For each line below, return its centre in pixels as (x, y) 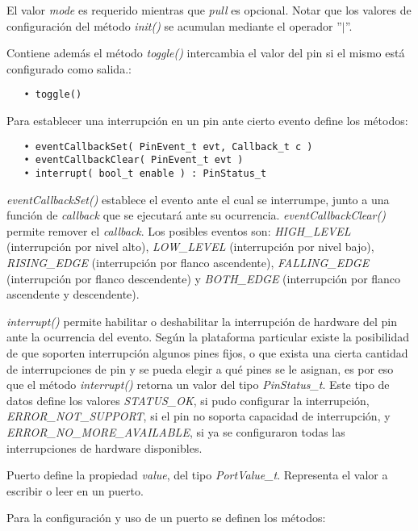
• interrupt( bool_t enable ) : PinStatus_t (145, 173)
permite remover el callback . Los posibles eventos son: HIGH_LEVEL (179, 230)
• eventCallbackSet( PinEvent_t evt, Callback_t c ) (168, 146)
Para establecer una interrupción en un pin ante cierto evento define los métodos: (207, 121)
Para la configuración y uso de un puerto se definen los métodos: (166, 518)
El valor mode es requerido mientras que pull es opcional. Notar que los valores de (209, 10)
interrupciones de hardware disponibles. (104, 447)
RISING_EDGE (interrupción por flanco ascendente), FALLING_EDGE (188, 262)
